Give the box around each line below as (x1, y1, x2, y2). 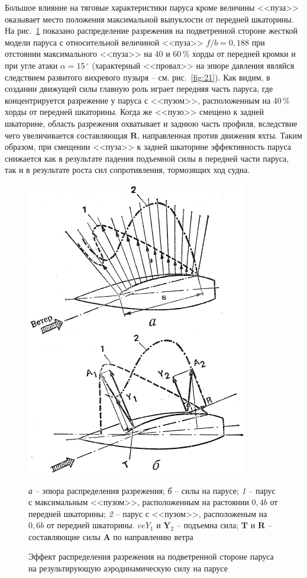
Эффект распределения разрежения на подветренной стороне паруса (28, 550, 274, 563)
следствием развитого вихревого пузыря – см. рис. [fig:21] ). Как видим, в (5, 70, 270, 83)
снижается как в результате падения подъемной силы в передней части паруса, (5, 152, 289, 164)
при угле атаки (5, 59, 58, 71)
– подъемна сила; (176, 519, 239, 531)
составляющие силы (28, 530, 101, 542)
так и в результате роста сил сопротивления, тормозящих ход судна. (5, 163, 250, 176)
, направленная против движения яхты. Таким (137, 129, 302, 141)
